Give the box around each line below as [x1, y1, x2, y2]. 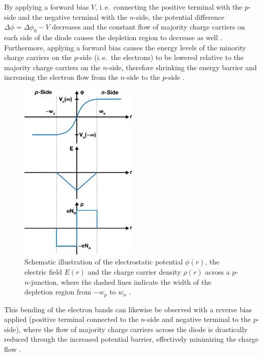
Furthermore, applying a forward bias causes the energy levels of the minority [4, 42, 246, 52]
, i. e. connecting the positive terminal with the [95, 2, 243, 12]
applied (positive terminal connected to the [4, 314, 139, 324]
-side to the [125, 72, 160, 82]
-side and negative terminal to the [145, 314, 251, 324]
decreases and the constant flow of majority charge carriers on [52, 21, 245, 32]
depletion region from [24, 286, 92, 297]
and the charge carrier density [87, 266, 181, 277]
